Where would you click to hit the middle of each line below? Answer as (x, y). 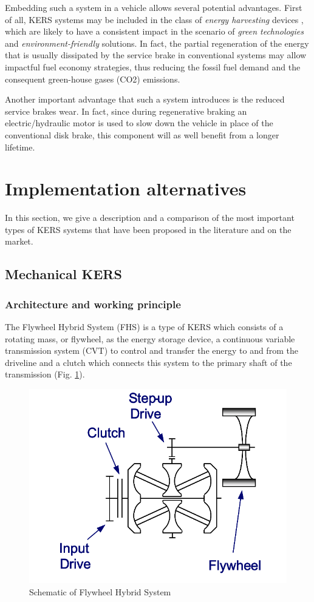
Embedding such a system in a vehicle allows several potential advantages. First (154, 7)
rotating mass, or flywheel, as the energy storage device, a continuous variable (150, 338)
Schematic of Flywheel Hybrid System (100, 592)
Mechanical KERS (63, 274)
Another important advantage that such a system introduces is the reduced (145, 99)
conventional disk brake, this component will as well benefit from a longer (142, 134)
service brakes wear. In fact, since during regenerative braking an (126, 111)
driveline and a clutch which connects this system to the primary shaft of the (148, 362)
